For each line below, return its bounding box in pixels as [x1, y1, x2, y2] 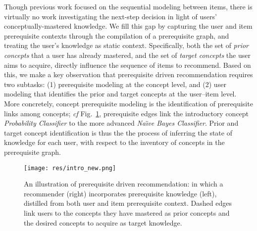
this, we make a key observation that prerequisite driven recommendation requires [4, 69, 253, 80]
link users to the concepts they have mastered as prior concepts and [24, 207, 230, 218]
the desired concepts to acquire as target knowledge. [24, 217, 182, 228]
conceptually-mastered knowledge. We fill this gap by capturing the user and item [4, 21, 253, 31]
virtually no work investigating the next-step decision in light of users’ [4, 11, 217, 21]
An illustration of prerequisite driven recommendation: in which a [24, 179, 223, 189]
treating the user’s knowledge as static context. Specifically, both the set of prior [4, 40, 249, 50]
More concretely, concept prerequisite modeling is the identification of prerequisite [4, 98, 253, 108]
